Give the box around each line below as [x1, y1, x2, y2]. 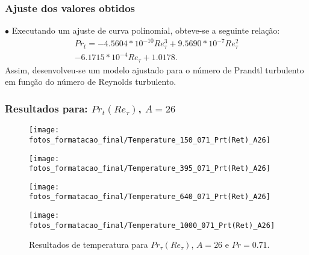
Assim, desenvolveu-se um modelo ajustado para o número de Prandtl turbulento [5, 63, 304, 76]
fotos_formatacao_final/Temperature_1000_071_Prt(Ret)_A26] [29, 221, 275, 230]
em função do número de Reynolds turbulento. [5, 75, 176, 88]
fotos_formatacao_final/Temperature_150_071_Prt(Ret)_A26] [29, 135, 270, 144]
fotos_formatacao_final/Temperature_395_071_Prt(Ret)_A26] [29, 164, 270, 173]
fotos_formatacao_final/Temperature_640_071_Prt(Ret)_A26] [29, 192, 270, 201]
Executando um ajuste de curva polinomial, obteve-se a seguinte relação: [11, 24, 280, 37]
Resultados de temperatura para [29, 238, 148, 251]
